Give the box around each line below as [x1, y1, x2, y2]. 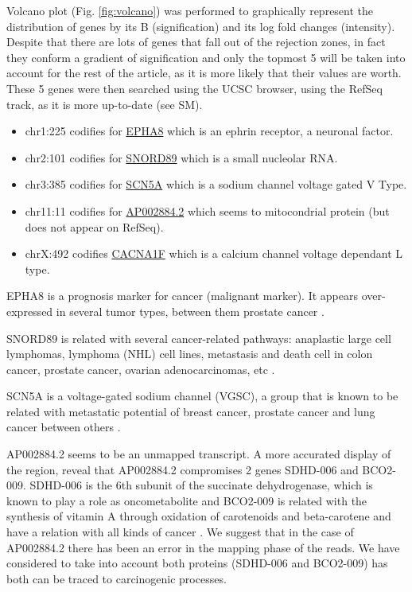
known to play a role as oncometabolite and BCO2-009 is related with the [6, 492, 367, 508]
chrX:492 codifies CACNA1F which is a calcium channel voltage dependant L [25, 245, 403, 262]
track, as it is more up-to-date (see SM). [6, 95, 203, 112]
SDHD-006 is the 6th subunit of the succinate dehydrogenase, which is [29, 477, 373, 493]
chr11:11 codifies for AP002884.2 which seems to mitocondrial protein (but [25, 202, 390, 219]
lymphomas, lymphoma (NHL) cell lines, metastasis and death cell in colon [6, 345, 373, 362]
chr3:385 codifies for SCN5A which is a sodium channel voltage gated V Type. [25, 176, 407, 193]
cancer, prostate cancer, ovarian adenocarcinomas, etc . [6, 360, 275, 377]
